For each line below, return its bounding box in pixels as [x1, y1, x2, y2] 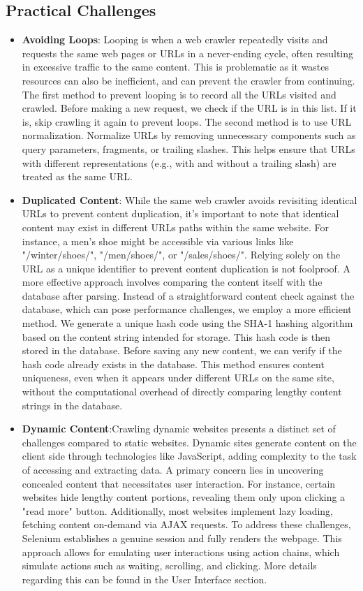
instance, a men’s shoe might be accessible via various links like [22, 233, 294, 248]
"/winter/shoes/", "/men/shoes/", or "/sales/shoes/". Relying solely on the [22, 247, 341, 262]
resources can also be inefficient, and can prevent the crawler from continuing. [22, 73, 355, 87]
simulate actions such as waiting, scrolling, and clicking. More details [22, 558, 317, 573]
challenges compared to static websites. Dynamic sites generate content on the [22, 435, 357, 449]
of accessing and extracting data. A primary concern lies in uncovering [22, 462, 324, 477]
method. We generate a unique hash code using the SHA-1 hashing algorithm [22, 316, 353, 330]
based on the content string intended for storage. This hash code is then [22, 329, 330, 344]
